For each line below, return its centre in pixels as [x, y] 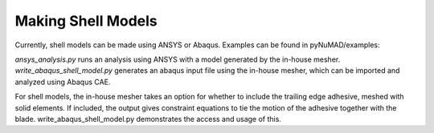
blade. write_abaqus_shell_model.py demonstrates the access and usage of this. [148, 119]
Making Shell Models [86, 21]
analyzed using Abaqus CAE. [63, 82]
